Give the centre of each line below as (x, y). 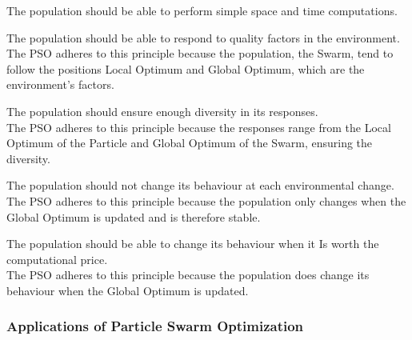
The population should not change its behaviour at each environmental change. (200, 185)
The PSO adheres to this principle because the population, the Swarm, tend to (200, 53)
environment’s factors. (60, 84)
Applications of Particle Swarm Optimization (155, 326)
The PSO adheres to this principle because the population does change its (188, 275)
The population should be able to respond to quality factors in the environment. (203, 37)
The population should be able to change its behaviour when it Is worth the (193, 244)
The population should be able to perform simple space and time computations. (202, 10)
